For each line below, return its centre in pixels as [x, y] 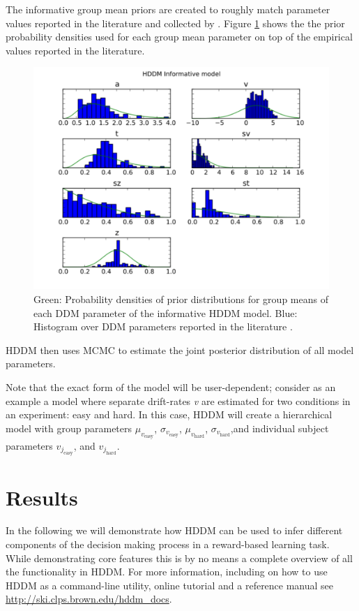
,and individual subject [280, 428]
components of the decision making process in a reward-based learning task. [168, 544]
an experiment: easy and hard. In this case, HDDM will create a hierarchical [169, 414]
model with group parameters [69, 428]
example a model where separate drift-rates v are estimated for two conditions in [178, 400]
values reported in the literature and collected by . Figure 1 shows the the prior [175, 23]
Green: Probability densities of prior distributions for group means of [181, 299]
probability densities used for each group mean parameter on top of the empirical [179, 37]
